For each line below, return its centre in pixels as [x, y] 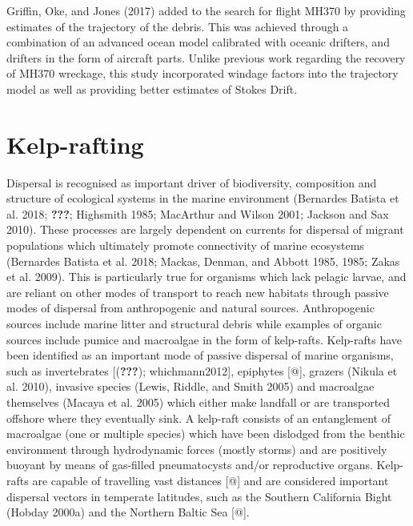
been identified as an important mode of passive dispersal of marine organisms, [200, 355]
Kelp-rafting [75, 144]
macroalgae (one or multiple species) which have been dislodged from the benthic [206, 434]
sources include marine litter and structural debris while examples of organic [194, 324]
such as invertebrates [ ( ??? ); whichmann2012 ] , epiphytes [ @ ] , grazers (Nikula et [202, 370]
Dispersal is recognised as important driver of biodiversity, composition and [192, 182]
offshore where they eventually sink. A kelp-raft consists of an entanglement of [198, 418]
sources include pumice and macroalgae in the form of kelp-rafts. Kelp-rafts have [204, 339]
